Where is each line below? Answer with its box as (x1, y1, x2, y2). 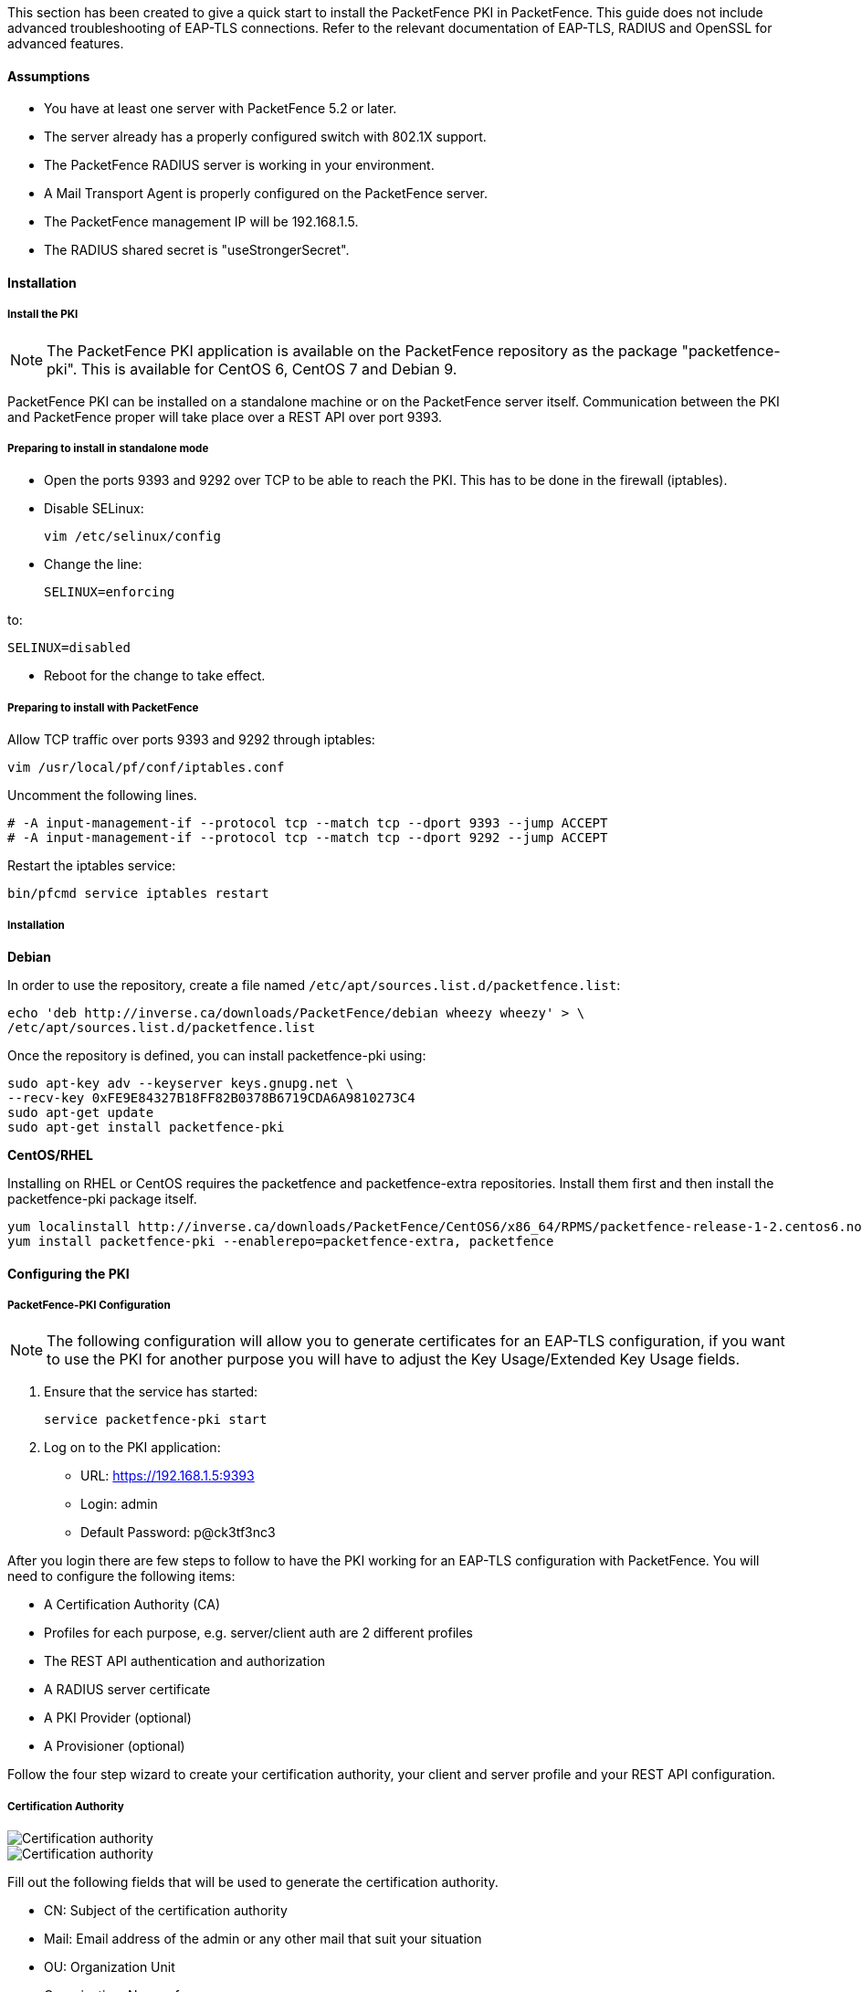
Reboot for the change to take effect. (44, 668, 266, 684)
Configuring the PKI (7, 1265, 130, 1281)
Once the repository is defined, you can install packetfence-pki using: (7, 1047, 426, 1063)
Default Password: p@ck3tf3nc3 (80, 1524, 276, 1541)
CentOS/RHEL (7, 1146, 94, 1163)
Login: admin (80, 1496, 158, 1512)
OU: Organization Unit (44, 1959, 175, 1976)
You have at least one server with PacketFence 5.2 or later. (44, 100, 397, 117)
